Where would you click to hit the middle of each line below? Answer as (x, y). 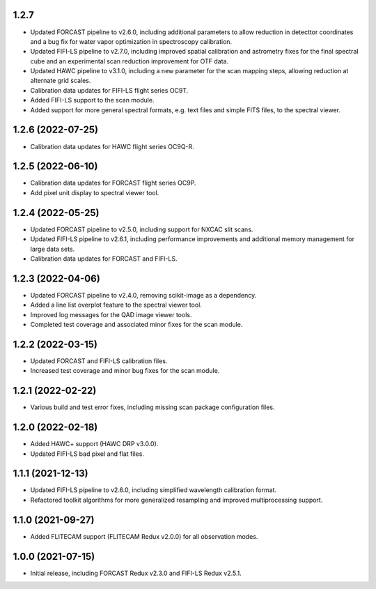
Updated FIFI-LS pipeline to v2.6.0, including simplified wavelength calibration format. (154, 490)
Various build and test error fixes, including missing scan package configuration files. (152, 407)
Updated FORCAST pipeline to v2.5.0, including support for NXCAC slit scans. (142, 229)
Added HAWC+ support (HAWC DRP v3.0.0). (94, 444)
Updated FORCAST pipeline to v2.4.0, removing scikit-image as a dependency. (143, 295)
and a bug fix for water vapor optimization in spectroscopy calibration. (131, 41)
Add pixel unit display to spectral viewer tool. (95, 192)
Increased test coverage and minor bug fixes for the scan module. (125, 371)
